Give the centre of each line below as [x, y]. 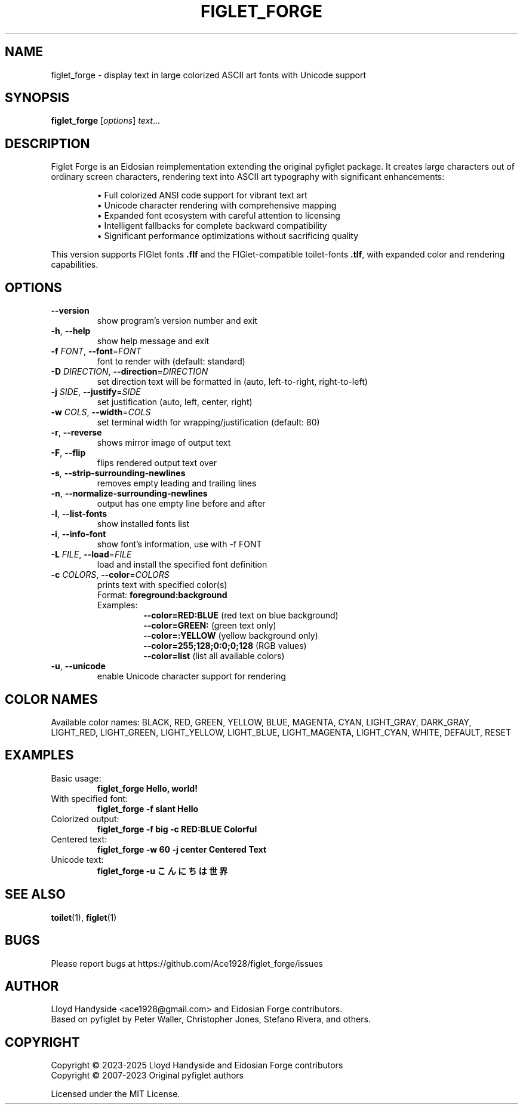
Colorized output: [85, 819]
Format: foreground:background [162, 595]
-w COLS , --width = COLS [101, 412]
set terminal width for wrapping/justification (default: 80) [208, 422]
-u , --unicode [78, 666]
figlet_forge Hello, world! [147, 788]
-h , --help [71, 331]
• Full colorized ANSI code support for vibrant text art [202, 195]
